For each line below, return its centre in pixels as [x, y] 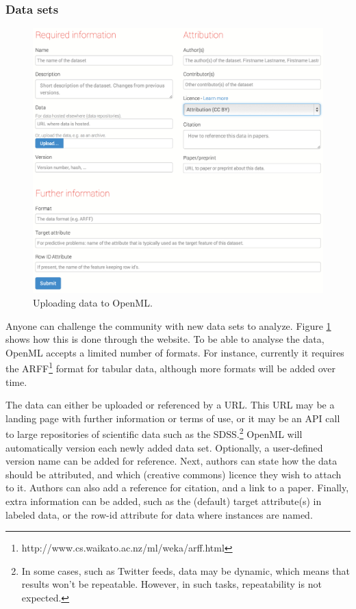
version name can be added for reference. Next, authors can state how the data [171, 461]
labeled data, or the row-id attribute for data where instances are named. [159, 514]
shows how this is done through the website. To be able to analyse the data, [165, 339]
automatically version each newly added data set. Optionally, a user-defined [164, 447]
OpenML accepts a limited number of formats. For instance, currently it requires [175, 352]
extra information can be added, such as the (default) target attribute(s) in [164, 501]
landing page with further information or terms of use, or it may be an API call [173, 418]
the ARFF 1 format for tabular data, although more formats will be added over [171, 367]
